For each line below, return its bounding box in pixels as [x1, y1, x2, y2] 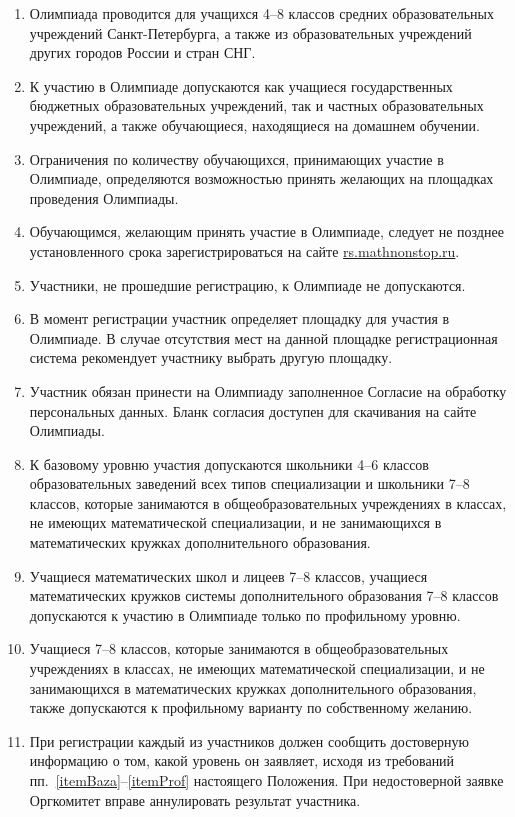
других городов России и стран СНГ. [29, 42, 256, 63]
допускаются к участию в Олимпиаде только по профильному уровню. [29, 604, 461, 625]
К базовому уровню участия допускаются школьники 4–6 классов [29, 453, 429, 474]
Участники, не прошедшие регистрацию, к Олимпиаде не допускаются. [29, 274, 466, 295]
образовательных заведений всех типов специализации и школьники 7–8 [29, 473, 470, 494]
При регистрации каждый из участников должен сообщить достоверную [29, 730, 470, 751]
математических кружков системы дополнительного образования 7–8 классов [29, 585, 499, 606]
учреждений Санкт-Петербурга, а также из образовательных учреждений [29, 22, 472, 43]
